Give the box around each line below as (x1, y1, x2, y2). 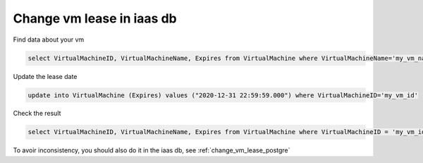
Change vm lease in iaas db (13, 11, 177, 26)
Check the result (13, 109, 61, 118)
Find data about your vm (13, 35, 85, 44)
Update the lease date (13, 72, 78, 80)
